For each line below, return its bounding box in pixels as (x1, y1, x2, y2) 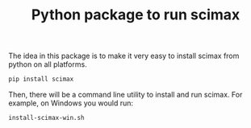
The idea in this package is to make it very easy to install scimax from (8, 51, 240, 61)
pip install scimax (8, 75, 74, 84)
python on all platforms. (8, 60, 87, 69)
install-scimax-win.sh (8, 114, 85, 122)
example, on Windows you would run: (8, 98, 134, 108)
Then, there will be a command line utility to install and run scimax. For (8, 90, 243, 100)
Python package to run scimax (31, 6, 241, 24)
